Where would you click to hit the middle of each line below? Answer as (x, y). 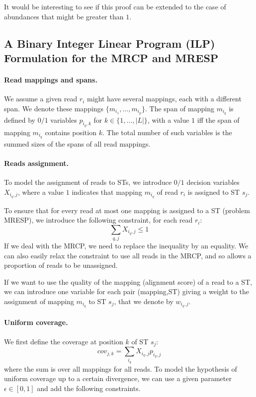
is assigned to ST (214, 192)
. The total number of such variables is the (167, 132)
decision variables (213, 182)
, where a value (41, 192)
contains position (71, 132)
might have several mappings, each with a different (164, 99)
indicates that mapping (107, 192)
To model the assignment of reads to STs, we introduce (88, 182)
